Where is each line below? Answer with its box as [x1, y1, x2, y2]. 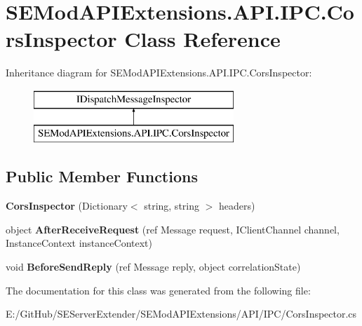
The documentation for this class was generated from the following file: [6, 283, 311, 297]
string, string [144, 198, 199, 213]
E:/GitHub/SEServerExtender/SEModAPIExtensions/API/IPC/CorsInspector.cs [6, 306, 357, 321]
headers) [218, 198, 255, 213]
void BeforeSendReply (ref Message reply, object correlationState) [6, 259, 301, 274]
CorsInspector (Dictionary [6, 198, 128, 213]
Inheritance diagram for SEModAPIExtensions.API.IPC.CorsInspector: [6, 65, 312, 80]
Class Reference [124, 25, 281, 53]
